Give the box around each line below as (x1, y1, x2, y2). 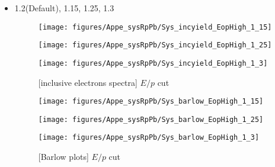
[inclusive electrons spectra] (38, 76, 137, 88)
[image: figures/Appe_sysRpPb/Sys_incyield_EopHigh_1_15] (38, 23, 272, 31)
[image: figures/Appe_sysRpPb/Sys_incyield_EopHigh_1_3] (38, 59, 268, 68)
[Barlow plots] (38, 150, 89, 163)
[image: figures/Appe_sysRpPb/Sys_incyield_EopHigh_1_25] (38, 41, 272, 50)
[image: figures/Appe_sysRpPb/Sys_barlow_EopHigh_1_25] (38, 115, 264, 124)
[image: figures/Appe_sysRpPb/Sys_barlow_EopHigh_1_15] (38, 97, 264, 106)
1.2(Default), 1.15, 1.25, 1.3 (14, 2, 114, 14)
